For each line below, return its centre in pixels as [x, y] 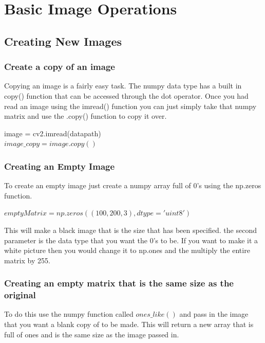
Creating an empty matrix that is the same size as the [119, 283]
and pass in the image [214, 314]
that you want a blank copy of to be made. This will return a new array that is [129, 324]
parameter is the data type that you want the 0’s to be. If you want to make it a [131, 240]
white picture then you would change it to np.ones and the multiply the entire [127, 250]
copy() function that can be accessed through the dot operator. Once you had [126, 95]
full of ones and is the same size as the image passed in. [92, 334]
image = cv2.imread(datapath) [53, 133]
